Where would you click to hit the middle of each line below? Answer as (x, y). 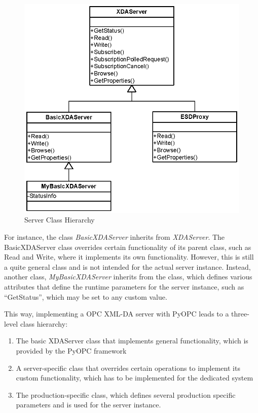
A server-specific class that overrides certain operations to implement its (128, 368)
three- (240, 314)
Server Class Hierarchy (60, 220)
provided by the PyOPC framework (71, 350)
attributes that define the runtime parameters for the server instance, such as (124, 287)
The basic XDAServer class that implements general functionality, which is (132, 341)
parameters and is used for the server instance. (88, 405)
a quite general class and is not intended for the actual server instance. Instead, (127, 266)
